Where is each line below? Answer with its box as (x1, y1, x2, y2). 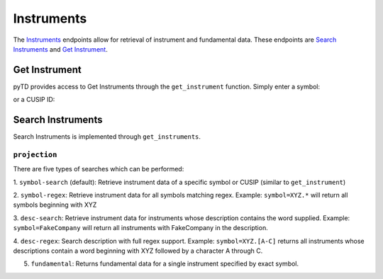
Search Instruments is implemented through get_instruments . (13, 132, 201, 141)
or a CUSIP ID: (13, 96, 55, 104)
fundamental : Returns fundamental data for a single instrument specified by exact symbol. (30, 259, 299, 268)
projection (13, 149, 57, 159)
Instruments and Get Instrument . (13, 45, 108, 53)
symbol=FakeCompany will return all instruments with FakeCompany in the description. (13, 224, 269, 232)
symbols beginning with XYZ (13, 200, 97, 209)
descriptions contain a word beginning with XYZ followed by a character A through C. (13, 246, 263, 255)
